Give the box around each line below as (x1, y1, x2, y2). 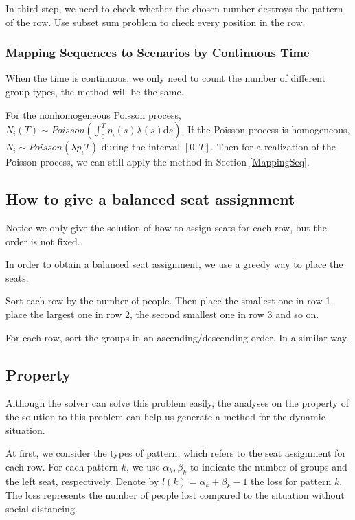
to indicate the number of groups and (190, 459, 347, 473)
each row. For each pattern (5, 459, 119, 473)
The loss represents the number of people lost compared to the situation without (5, 488, 345, 502)
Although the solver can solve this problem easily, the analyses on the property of (5, 396, 349, 410)
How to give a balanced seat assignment (5, 188, 295, 210)
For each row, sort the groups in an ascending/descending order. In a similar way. (5, 330, 349, 344)
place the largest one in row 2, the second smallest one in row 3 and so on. (5, 306, 319, 321)
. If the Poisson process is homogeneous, (181, 122, 350, 137)
